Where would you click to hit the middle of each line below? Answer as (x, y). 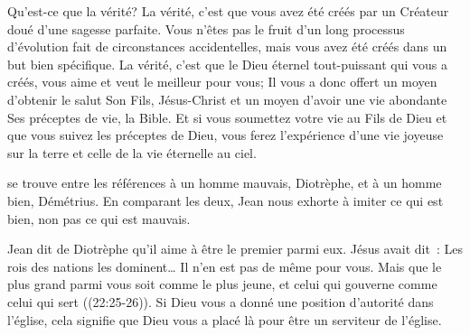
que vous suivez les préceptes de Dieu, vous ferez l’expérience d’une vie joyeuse (226, 135)
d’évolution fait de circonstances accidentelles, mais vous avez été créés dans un (227, 47)
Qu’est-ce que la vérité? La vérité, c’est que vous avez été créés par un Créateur (228, 11)
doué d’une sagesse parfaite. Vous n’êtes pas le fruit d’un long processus (206, 28)
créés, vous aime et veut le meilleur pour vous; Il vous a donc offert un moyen (222, 82)
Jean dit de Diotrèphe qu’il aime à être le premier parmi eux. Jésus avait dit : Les (235, 249)
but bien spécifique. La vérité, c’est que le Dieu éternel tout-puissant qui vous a (227, 64)
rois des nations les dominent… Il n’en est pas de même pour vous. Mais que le (225, 266)
